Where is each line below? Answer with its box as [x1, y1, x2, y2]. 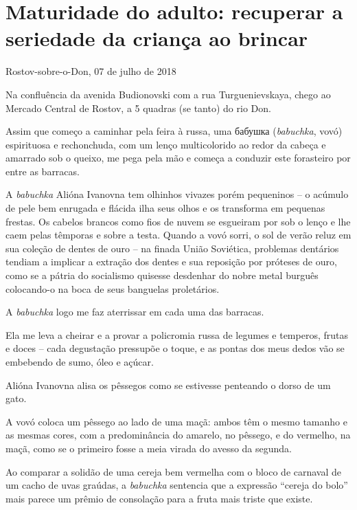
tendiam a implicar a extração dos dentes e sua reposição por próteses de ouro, [5, 254, 337, 269]
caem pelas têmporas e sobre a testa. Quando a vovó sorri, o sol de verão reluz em [5, 228, 352, 242]
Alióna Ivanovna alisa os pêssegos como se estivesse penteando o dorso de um [5, 377, 331, 392]
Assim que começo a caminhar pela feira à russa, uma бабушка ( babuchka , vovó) [5, 124, 343, 138]
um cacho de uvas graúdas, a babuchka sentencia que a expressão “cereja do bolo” [5, 478, 348, 492]
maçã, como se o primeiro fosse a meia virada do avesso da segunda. [5, 441, 292, 455]
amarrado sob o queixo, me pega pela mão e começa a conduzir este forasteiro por [5, 151, 351, 165]
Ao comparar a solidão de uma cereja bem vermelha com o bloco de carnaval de [5, 464, 342, 478]
